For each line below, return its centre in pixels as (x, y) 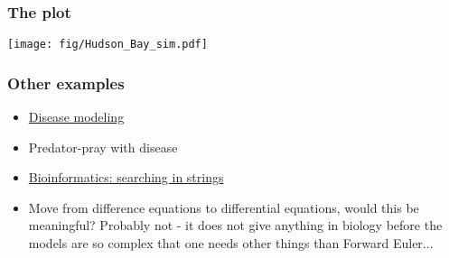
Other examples (66, 83)
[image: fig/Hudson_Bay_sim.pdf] (108, 45)
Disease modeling (76, 117)
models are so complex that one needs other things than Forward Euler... (231, 243)
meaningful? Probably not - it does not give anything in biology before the (235, 225)
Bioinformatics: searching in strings (126, 177)
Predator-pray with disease (103, 147)
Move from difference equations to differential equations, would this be (224, 207)
